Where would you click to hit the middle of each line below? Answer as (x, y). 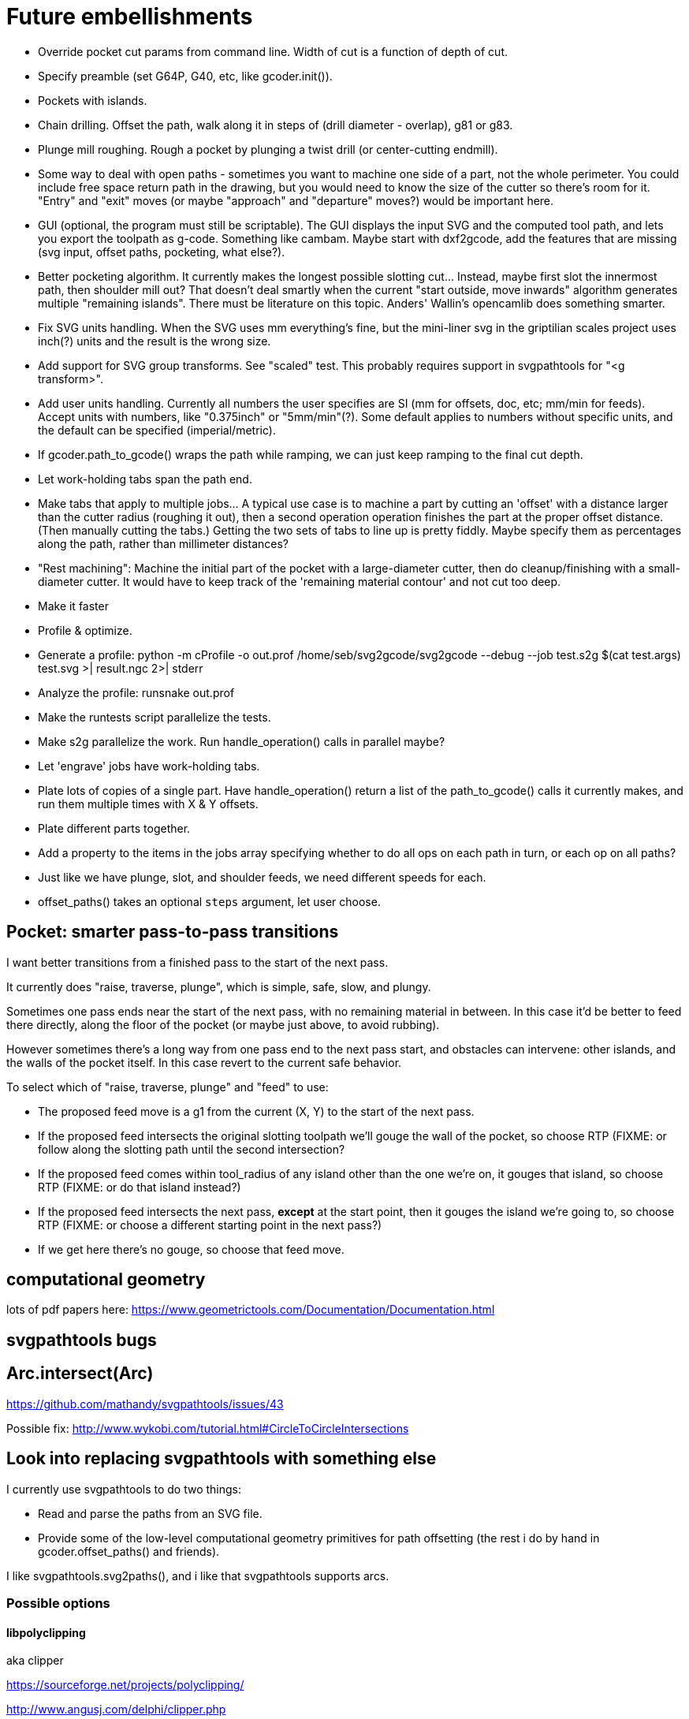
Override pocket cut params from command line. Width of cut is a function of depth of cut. (273, 51)
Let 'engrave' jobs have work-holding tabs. (149, 766)
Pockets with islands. (93, 100)
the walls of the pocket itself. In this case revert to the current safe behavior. (204, 1062)
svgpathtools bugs (82, 1340)
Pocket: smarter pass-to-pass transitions (173, 932)
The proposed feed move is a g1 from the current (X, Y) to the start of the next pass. (256, 1111)
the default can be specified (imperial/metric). (157, 430)
